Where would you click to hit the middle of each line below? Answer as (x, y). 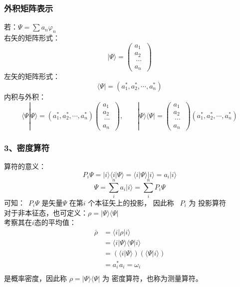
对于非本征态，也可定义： (46, 212)
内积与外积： (25, 96)
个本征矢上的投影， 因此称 (131, 203)
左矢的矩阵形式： (32, 76)
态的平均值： (55, 222)
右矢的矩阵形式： (32, 38)
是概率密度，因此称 (35, 278)
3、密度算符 (27, 148)
